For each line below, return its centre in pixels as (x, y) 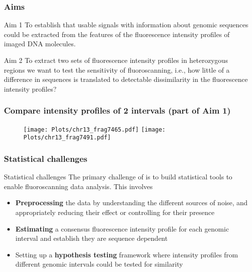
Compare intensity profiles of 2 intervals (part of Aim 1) (117, 110)
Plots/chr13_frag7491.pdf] (67, 138)
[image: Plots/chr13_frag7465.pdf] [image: (95, 129)
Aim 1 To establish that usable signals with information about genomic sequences (126, 25)
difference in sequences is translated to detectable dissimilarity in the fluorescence (126, 79)
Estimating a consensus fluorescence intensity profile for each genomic (122, 228)
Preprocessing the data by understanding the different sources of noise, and (131, 203)
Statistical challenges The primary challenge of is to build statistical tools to (118, 177)
